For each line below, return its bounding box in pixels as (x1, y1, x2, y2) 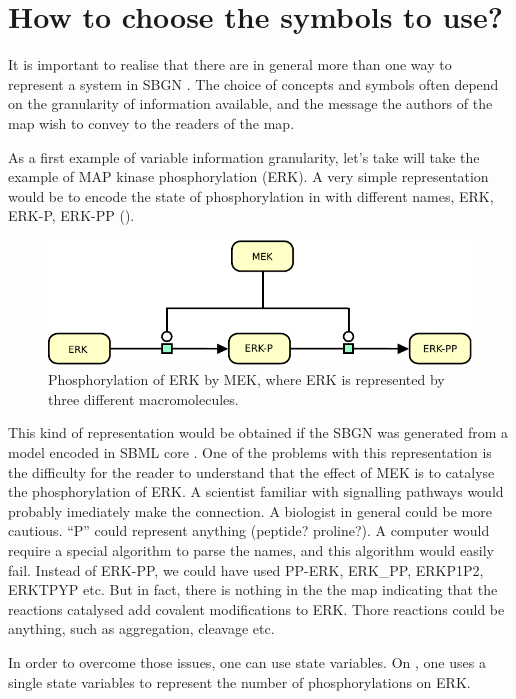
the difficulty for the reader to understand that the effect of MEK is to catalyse (8, 461, 495, 482)
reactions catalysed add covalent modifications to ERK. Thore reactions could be (8, 598, 505, 619)
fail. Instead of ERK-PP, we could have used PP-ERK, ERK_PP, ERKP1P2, (8, 559, 484, 580)
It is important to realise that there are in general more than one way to (8, 54, 452, 75)
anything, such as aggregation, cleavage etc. (8, 618, 275, 639)
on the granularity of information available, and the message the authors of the (8, 93, 493, 114)
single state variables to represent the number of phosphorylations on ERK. (8, 671, 471, 692)
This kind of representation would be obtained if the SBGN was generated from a (8, 422, 509, 443)
